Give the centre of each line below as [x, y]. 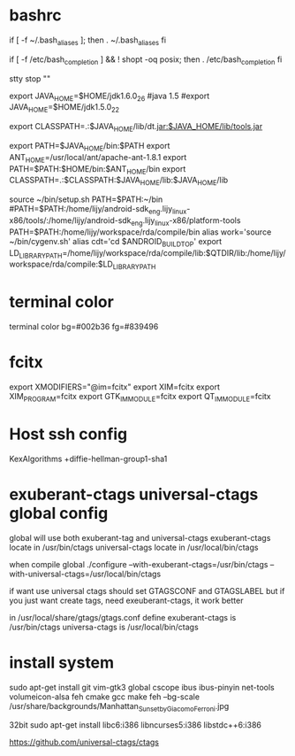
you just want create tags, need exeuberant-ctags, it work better [126, 600]
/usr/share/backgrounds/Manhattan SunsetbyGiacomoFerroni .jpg [119, 707]
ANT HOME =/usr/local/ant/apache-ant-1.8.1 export [98, 158]
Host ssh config [68, 434]
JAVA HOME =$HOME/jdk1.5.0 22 [64, 108]
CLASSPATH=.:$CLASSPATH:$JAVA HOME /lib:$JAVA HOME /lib [119, 181]
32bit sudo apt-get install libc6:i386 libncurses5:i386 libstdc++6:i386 [136, 725]
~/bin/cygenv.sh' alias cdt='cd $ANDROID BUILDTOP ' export [116, 242]
